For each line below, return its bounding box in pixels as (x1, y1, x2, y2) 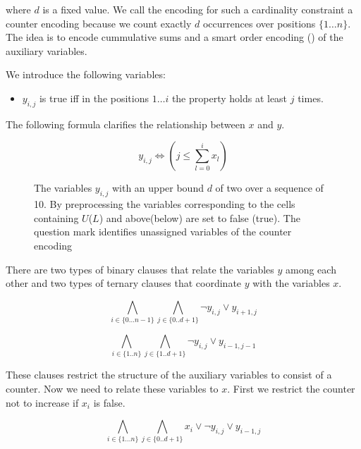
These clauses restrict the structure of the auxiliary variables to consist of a (6, 367, 332, 382)
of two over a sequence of (215, 180, 324, 195)
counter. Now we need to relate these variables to (6, 381, 219, 395)
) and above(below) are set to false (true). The (99, 210, 300, 225)
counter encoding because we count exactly (6, 16, 192, 30)
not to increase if (6, 395, 79, 410)
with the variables (252, 276, 330, 290)
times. (298, 90, 324, 105)
